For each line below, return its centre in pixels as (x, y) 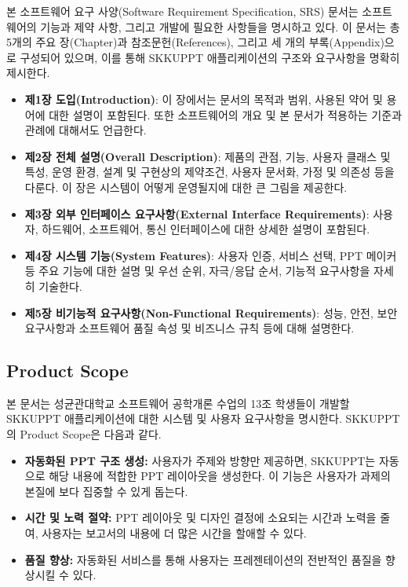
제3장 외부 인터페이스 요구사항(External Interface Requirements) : (197, 213)
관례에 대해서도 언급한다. (86, 130)
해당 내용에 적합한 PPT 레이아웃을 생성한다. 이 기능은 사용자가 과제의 (220, 476)
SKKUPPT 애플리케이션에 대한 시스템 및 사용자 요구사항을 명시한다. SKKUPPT (203, 418)
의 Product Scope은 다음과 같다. (84, 434)
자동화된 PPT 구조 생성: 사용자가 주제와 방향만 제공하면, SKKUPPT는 (200, 460)
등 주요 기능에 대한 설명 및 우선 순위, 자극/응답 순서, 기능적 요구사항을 (197, 271)
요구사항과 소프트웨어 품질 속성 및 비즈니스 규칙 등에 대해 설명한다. (189, 328)
